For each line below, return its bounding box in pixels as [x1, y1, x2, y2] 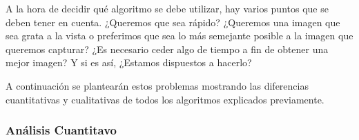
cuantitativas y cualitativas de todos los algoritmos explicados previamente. [6, 92, 324, 106]
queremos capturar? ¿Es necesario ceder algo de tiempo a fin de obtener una [6, 41, 329, 56]
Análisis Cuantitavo [6, 121, 117, 139]
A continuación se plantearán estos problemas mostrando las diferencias [6, 78, 309, 92]
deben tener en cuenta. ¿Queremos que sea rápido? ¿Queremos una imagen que [6, 14, 340, 29]
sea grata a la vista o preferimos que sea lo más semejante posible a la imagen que [6, 28, 353, 43]
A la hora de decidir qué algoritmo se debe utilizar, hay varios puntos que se [6, 1, 329, 15]
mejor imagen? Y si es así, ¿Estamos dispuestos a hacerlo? [6, 55, 252, 70]
